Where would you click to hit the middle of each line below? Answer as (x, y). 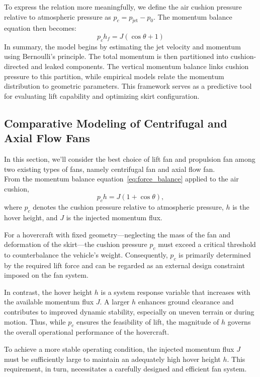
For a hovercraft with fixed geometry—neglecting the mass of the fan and (117, 234)
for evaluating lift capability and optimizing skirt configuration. (102, 96)
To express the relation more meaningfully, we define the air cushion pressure (123, 7)
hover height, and (31, 217)
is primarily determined (215, 254)
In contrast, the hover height (48, 292)
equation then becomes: (40, 28)
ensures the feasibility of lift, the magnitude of (148, 321)
